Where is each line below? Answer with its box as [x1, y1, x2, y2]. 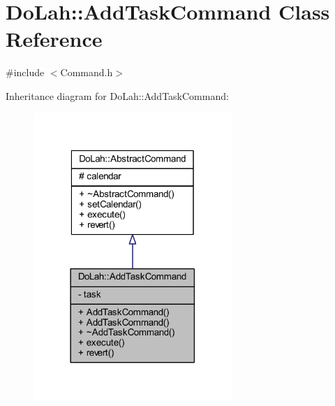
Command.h [60, 65, 113, 80]
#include [6, 65, 45, 80]
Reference [6, 24, 103, 53]
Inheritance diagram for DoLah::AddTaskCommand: [6, 88, 229, 103]
